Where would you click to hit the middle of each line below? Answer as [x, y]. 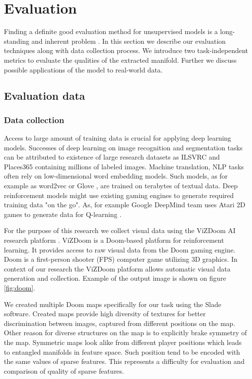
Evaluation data [45, 96]
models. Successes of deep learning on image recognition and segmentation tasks [123, 147]
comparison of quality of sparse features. [64, 370]
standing [17, 41]
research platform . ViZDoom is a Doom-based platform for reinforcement [114, 240]
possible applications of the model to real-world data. [83, 69]
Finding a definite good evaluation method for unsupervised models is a [111, 31]
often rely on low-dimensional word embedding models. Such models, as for [116, 176]
